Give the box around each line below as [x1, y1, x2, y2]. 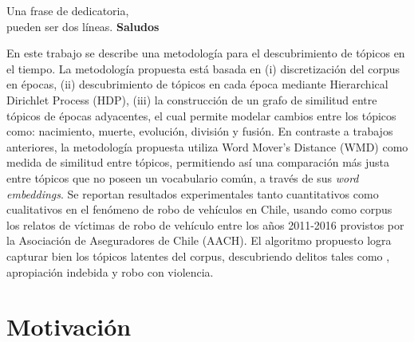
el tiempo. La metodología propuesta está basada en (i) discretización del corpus [6, 60, 400, 77]
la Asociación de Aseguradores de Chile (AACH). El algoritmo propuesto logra [6, 232, 392, 249]
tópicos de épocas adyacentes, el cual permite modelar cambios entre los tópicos [6, 107, 396, 124]
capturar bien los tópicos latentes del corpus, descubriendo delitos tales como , [6, 247, 390, 264]
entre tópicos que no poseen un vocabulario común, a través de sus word [6, 169, 359, 186]
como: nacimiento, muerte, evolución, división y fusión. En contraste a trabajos [6, 123, 393, 140]
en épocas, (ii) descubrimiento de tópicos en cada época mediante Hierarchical [6, 76, 388, 92]
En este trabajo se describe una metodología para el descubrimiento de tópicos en [6, 45, 405, 61]
